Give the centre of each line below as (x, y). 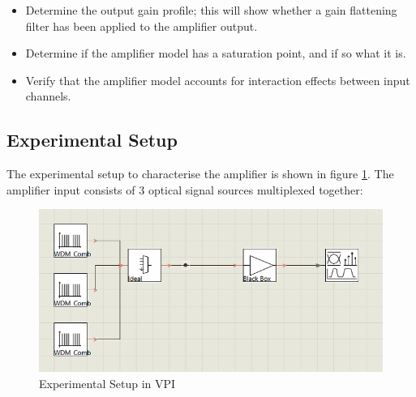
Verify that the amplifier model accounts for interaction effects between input (218, 80)
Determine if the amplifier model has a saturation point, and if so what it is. (216, 53)
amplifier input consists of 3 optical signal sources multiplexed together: (185, 189)
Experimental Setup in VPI (107, 383)
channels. (48, 96)
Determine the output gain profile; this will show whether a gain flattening (211, 10)
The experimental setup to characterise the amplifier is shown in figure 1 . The (200, 174)
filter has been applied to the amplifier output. (142, 26)
